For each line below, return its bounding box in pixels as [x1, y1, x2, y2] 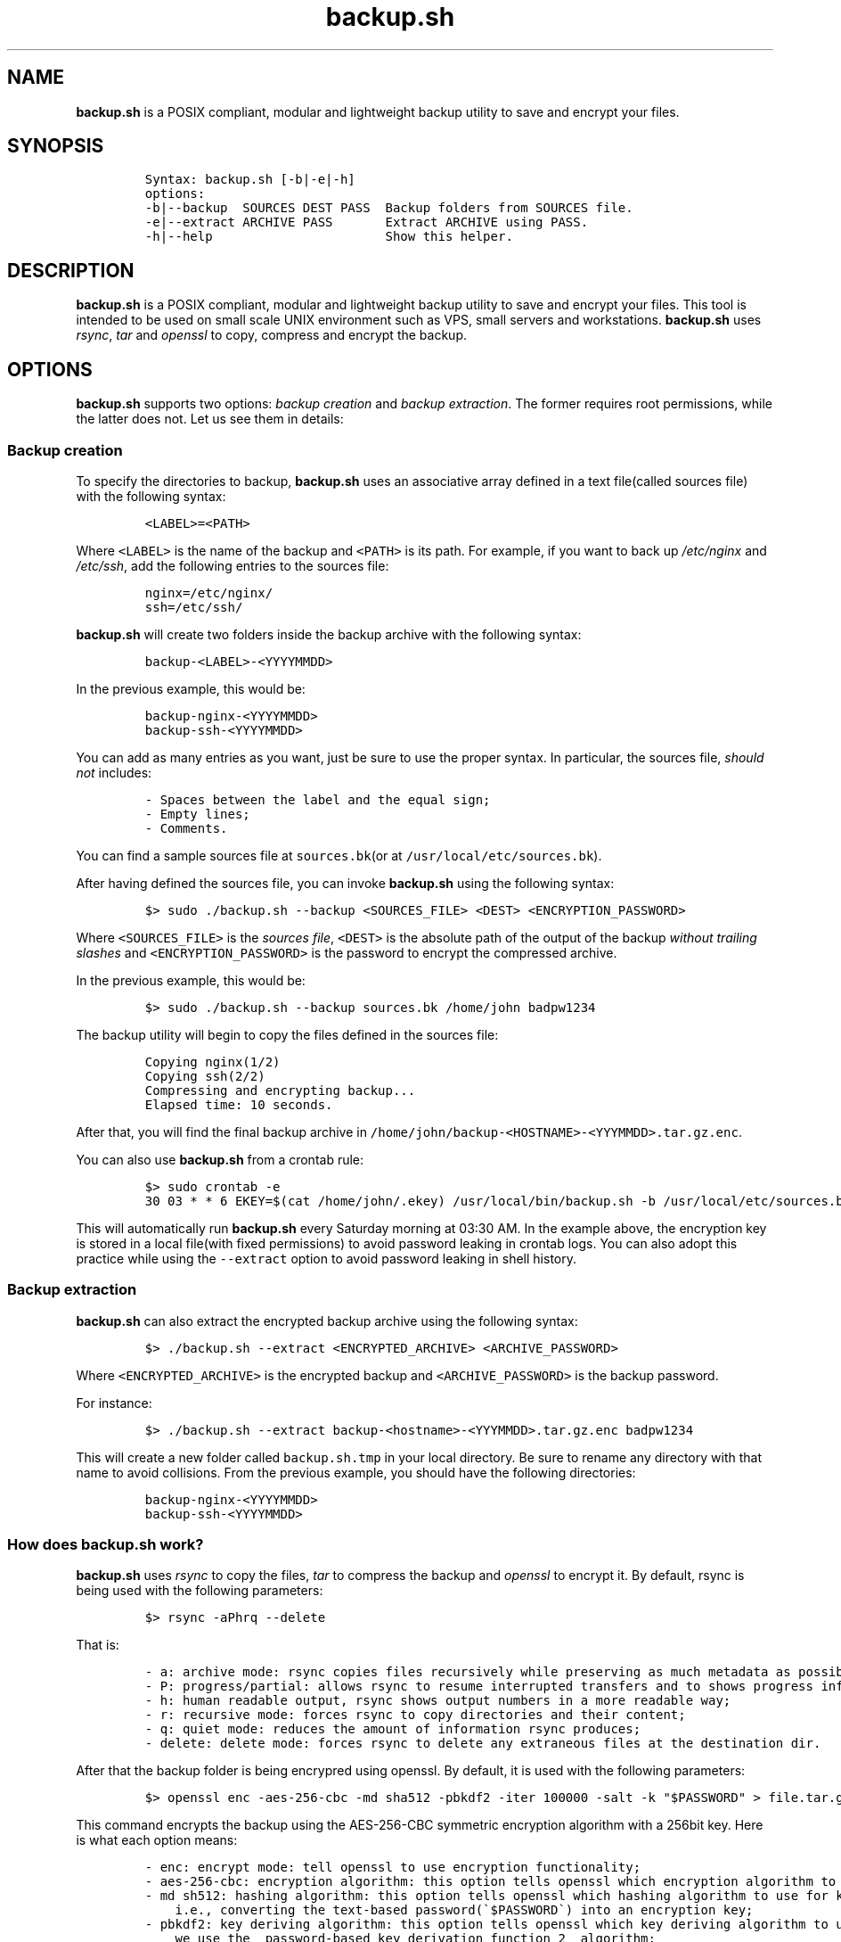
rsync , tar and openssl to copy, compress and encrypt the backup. [76, 327, 467, 343]
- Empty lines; [144, 806, 250, 821]
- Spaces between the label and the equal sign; [144, 792, 491, 807]
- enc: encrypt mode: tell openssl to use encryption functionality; [144, 1860, 641, 1875]
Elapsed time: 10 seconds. [144, 1097, 333, 1112]
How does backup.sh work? [7, 1535, 204, 1553]
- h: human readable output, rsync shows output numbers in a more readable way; [144, 1693, 731, 1708]
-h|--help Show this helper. [144, 229, 513, 244]
